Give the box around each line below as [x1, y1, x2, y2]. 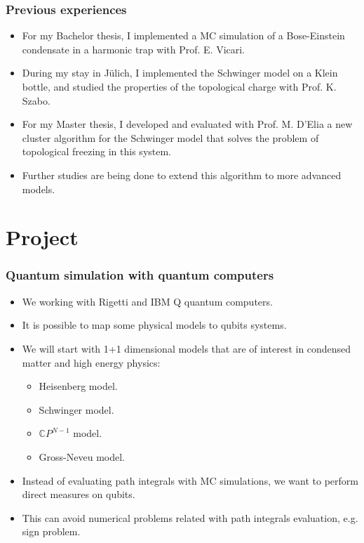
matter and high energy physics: [22, 355, 161, 369]
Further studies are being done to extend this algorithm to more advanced [22, 167, 342, 182]
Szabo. [22, 93, 50, 107]
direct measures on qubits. [22, 487, 135, 502]
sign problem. [22, 524, 81, 539]
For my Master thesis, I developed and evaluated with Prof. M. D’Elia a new [22, 117, 353, 131]
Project [6, 223, 79, 251]
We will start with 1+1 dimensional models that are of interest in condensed [22, 341, 351, 355]
